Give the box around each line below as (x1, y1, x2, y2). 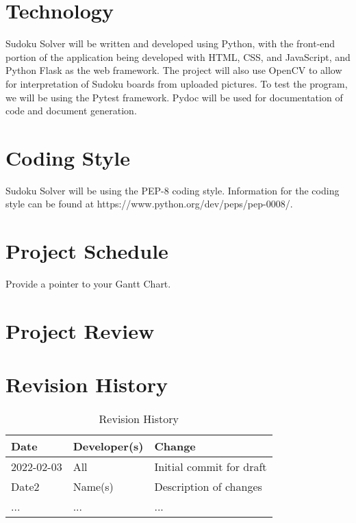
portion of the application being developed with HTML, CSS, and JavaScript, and (5, 49, 351, 64)
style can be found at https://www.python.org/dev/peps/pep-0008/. (5, 196, 293, 211)
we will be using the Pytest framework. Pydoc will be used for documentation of (5, 90, 343, 104)
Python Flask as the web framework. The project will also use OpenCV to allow (5, 63, 342, 77)
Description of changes (154, 479, 262, 495)
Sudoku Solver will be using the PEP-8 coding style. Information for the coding (5, 183, 340, 197)
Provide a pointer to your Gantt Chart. (5, 277, 171, 291)
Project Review (5, 316, 155, 344)
